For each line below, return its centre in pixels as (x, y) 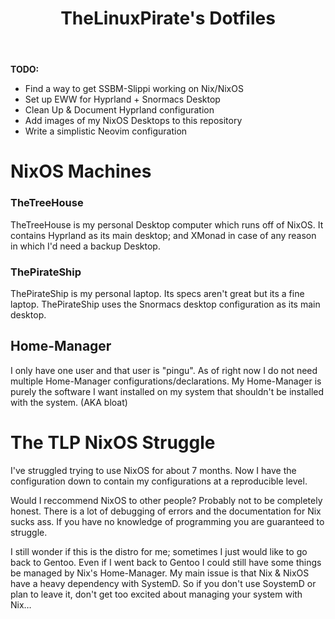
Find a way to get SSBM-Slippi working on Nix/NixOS (134, 89)
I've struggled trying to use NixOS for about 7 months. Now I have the (153, 470)
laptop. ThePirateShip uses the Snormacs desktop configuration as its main (165, 304)
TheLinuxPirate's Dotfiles (168, 18)
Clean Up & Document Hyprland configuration (119, 110)
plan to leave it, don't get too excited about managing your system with (156, 594)
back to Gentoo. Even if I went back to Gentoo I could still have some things (166, 562)
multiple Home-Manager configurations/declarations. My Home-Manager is (166, 381)
